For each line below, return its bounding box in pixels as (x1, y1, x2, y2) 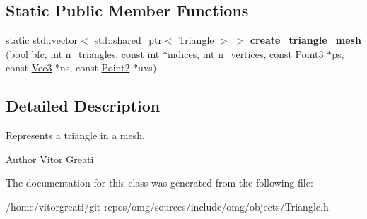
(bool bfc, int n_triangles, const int (6, 46, 160, 61)
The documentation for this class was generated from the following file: (6, 175, 313, 190)
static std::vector (6, 32, 78, 47)
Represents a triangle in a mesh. (6, 128, 145, 143)
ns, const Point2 (60, 60, 130, 75)
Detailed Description (6, 95, 161, 117)
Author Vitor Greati (6, 151, 94, 166)
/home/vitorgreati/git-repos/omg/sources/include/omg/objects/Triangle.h (6, 199, 329, 213)
